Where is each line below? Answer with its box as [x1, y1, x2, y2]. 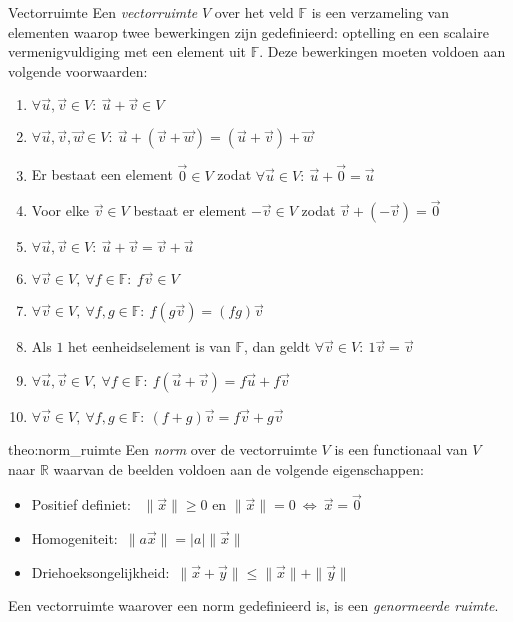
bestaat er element [133, 200, 247, 221]
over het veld [214, 2, 294, 22]
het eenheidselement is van [68, 336, 231, 357]
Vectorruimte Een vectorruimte [8, 2, 198, 22]
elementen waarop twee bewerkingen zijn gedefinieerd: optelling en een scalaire [8, 21, 489, 42]
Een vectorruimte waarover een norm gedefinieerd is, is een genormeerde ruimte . [8, 595, 499, 616]
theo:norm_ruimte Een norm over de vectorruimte [8, 439, 317, 459]
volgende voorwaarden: [8, 60, 148, 81]
